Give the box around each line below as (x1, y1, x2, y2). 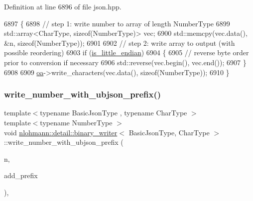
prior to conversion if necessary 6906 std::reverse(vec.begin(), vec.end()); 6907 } (4, 57, 247, 67)
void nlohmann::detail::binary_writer (4, 127, 118, 137)
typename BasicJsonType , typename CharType (40, 107, 187, 118)
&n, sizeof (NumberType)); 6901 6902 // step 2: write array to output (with (4, 37, 235, 48)
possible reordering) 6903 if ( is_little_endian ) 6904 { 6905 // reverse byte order (4, 47, 249, 58)
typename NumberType (40, 117, 113, 127)
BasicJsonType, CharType (128, 127, 210, 137)
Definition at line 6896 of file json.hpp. (4, 1, 122, 11)
